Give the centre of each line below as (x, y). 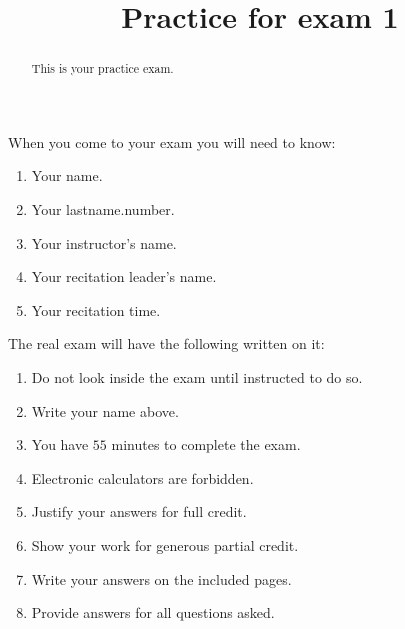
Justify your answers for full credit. (139, 511)
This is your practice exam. (102, 68)
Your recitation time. (96, 309)
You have (60, 444)
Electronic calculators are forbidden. (142, 477)
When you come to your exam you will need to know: (172, 141)
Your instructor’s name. (104, 242)
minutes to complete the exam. (206, 444)
